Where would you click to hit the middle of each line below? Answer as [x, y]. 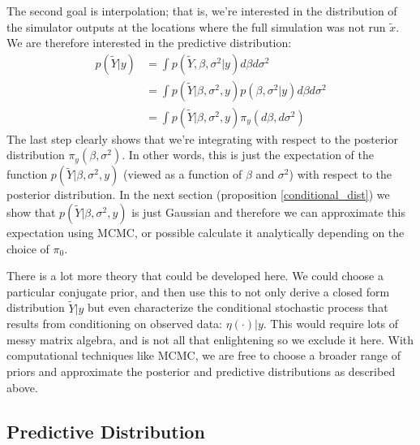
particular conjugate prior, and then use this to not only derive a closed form [198, 291]
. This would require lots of [331, 324]
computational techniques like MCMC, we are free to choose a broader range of [204, 355]
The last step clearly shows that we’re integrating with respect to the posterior [202, 138]
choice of [28, 248]
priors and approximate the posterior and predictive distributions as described [201, 372]
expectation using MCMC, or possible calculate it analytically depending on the [206, 233]
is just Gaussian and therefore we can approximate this [268, 212]
